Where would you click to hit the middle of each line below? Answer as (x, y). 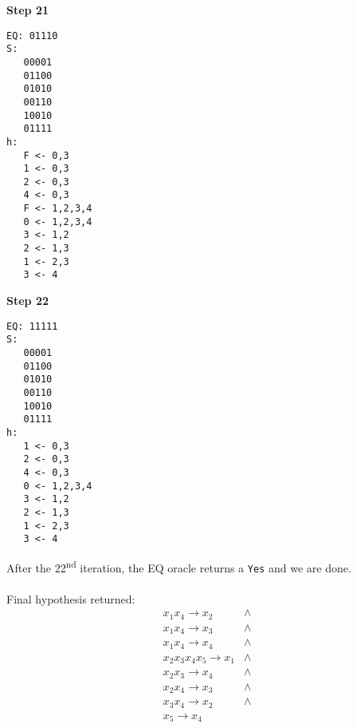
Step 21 (27, 10)
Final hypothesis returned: (71, 598)
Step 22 (27, 301)
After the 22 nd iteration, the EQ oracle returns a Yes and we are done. (179, 566)
